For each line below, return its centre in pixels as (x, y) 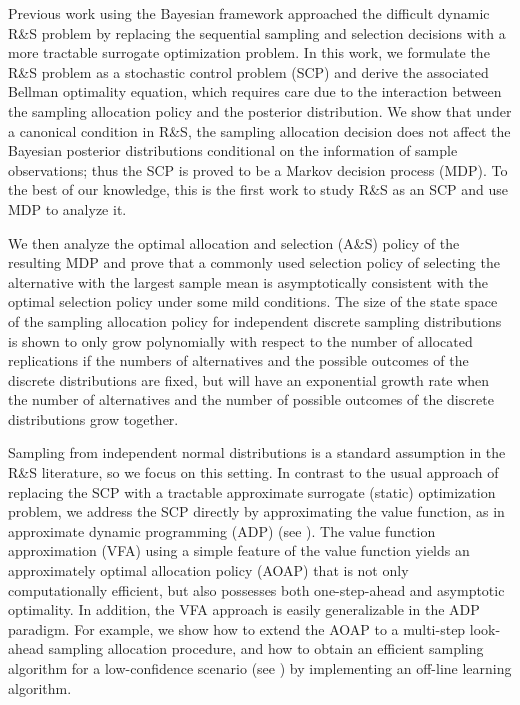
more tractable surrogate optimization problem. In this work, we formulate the (249, 52)
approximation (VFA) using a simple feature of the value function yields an (239, 550)
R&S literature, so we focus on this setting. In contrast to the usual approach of (253, 472)
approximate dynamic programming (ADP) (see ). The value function (222, 530)
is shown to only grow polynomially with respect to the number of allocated (240, 340)
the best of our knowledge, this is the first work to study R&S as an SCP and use (258, 189)
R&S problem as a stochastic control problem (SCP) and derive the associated (248, 71)
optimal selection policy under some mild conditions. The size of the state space (253, 301)
